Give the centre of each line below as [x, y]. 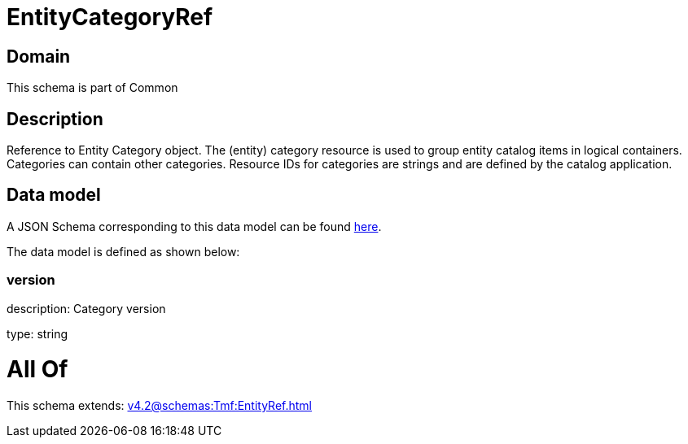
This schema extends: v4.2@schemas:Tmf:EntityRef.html [160, 406]
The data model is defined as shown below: [123, 251]
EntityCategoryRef [110, 17]
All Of [37, 370]
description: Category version [86, 308]
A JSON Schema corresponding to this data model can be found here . [194, 226]
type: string [37, 333]
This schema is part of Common [92, 88]
